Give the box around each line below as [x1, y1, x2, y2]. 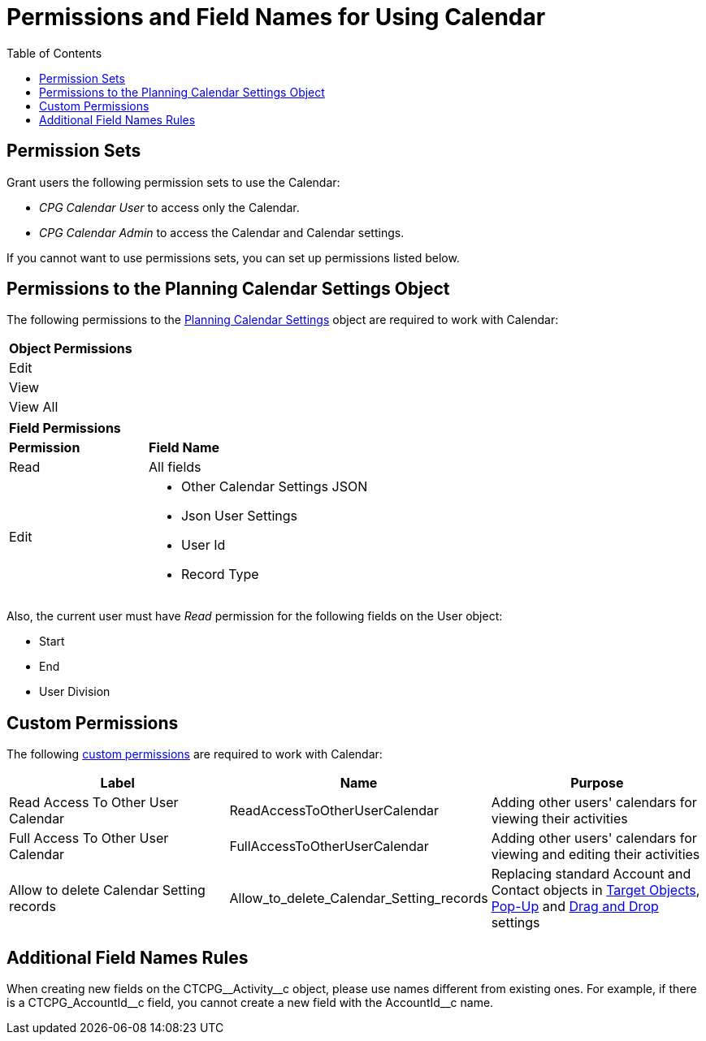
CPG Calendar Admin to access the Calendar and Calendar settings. [39, 225, 405, 240]
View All [9, 399, 58, 416]
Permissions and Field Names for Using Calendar [6, 3, 546, 31]
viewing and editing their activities [491, 846, 700, 863]
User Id [180, 537, 226, 554]
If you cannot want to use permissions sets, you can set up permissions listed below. [6, 250, 460, 265]
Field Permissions [9, 420, 121, 437]
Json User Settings [180, 508, 297, 525]
